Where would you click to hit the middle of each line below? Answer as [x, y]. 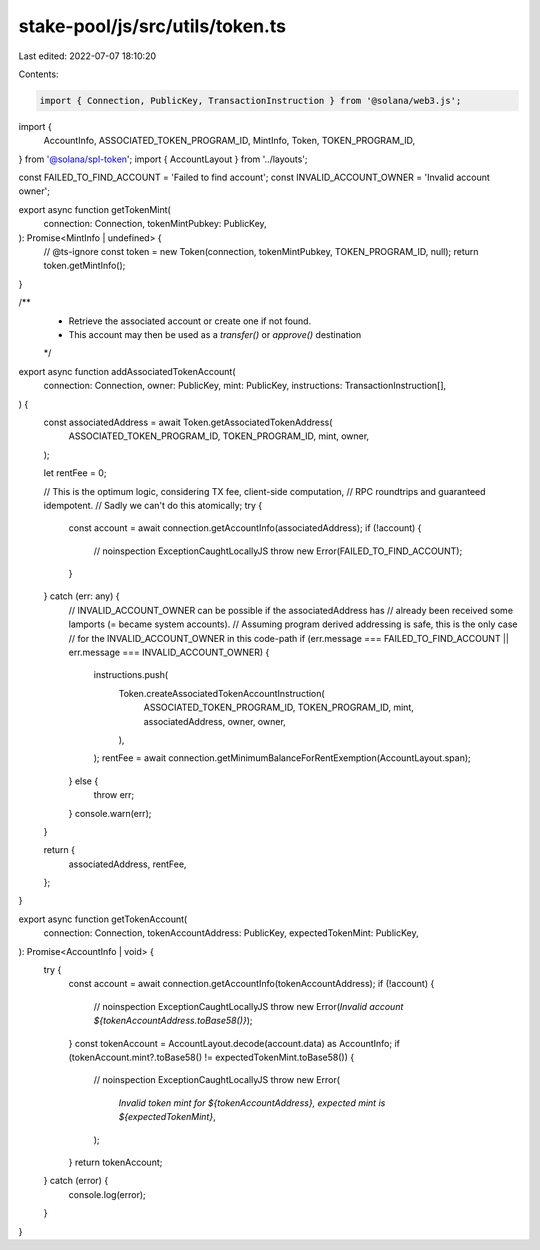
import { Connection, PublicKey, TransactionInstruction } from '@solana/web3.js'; [250, 100]
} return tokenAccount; [115, 1162]
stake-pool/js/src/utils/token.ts [152, 26]
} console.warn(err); [110, 813]
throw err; [114, 795]
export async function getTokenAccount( [103, 919]
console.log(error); [107, 1194]
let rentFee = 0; [75, 473]
